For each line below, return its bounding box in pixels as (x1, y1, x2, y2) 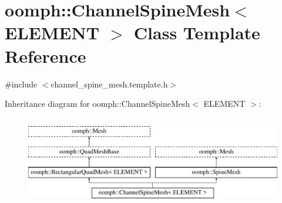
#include (5, 77, 38, 90)
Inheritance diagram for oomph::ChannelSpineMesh (5, 97, 190, 110)
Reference (5, 43, 86, 67)
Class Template (133, 21, 260, 45)
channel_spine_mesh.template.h (51, 77, 168, 90)
